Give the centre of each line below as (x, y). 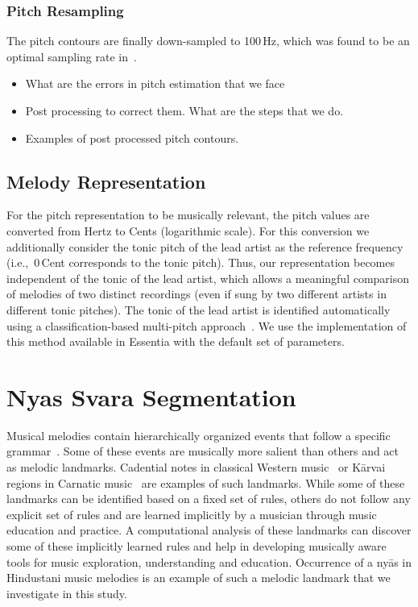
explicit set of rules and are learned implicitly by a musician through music (192, 514)
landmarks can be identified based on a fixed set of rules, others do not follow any (209, 499)
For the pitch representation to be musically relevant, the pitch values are (188, 215)
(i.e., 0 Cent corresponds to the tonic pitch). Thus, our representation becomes (201, 262)
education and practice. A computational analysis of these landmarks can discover (209, 530)
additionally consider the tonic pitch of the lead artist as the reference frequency (205, 246)
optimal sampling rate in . (72, 56)
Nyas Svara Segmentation (151, 396)
